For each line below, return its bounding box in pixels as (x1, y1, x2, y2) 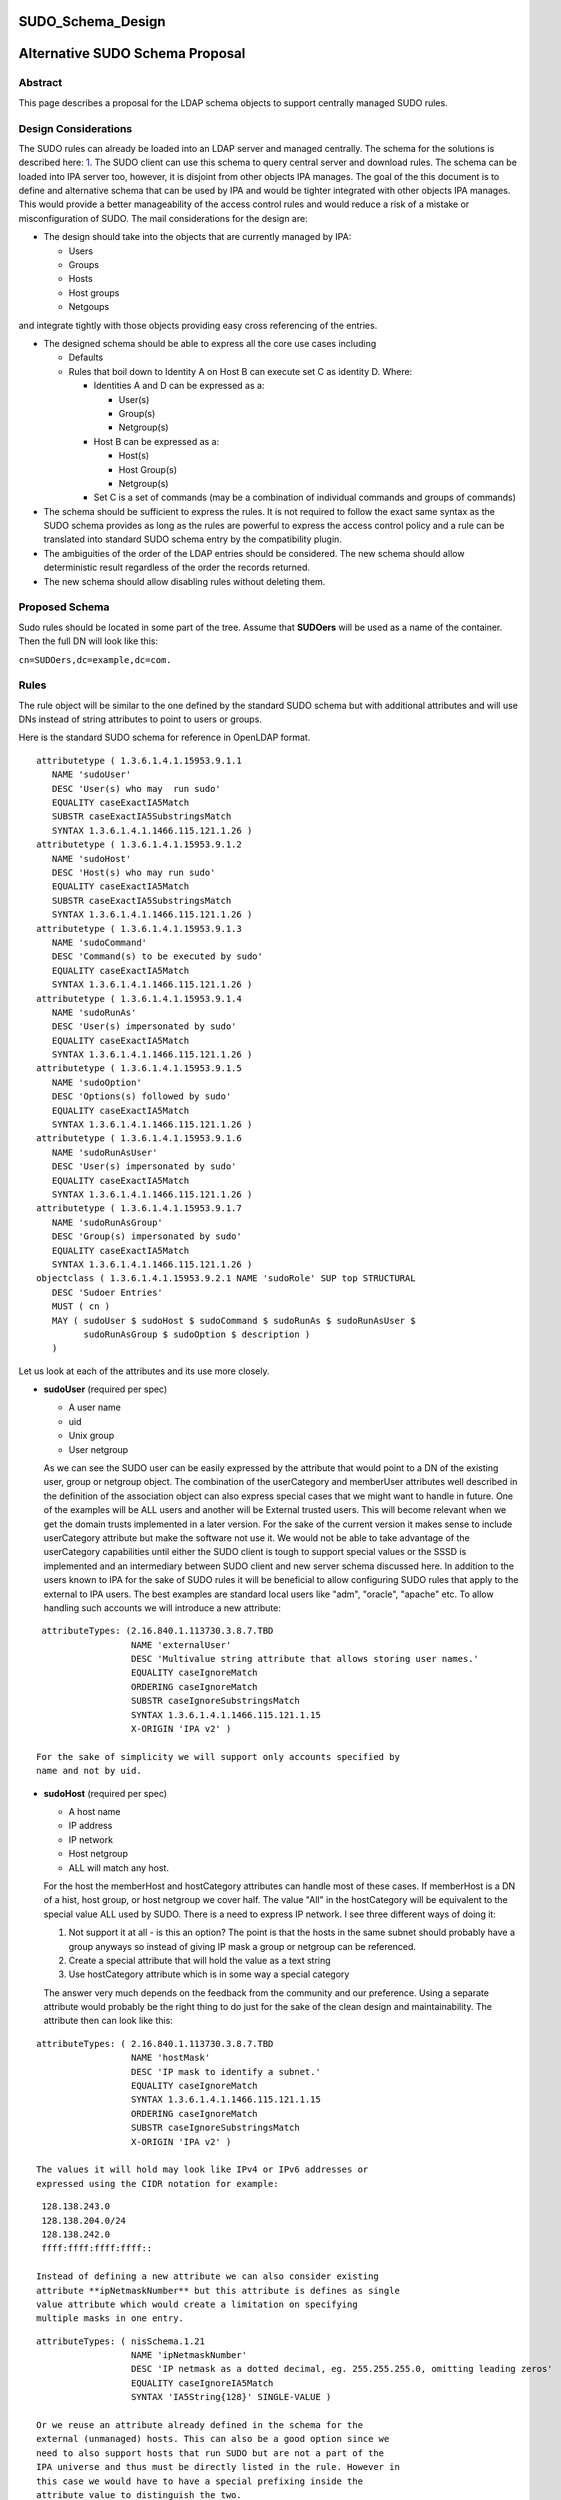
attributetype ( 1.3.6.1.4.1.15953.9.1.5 (36, 1063, 242, 1074)
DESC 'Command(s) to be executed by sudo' (51, 951, 264, 962)
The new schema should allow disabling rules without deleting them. (43, 575, 326, 587)
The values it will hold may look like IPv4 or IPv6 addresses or (36, 2164, 369, 2175)
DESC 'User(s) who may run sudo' (51, 783, 222, 794)
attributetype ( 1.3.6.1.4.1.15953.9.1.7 (36, 1203, 242, 1214)
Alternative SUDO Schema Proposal (18, 45, 246, 62)
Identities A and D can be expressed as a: (93, 380, 265, 392)
